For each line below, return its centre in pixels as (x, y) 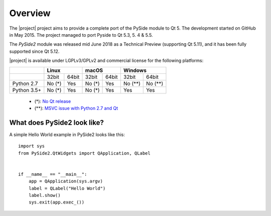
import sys (32, 146)
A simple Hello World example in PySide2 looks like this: (67, 134)
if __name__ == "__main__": (53, 174)
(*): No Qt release (53, 101)
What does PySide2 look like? (56, 122)
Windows (135, 70)
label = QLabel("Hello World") (67, 188)
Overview (30, 13)
